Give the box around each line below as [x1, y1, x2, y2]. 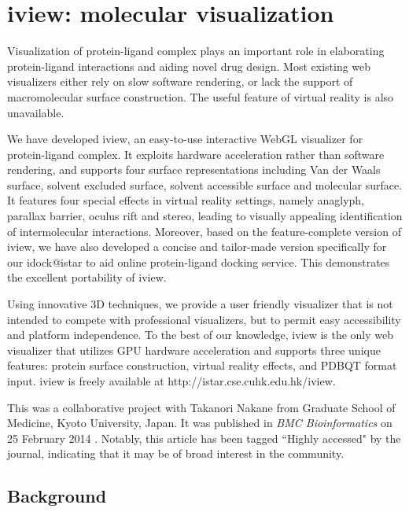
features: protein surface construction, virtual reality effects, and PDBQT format [7, 357, 397, 374]
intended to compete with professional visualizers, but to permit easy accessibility [7, 311, 401, 327]
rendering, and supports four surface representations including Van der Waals [7, 161, 381, 178]
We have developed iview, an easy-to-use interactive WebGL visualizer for [7, 131, 363, 147]
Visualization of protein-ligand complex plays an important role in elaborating [7, 42, 385, 59]
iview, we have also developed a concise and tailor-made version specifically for [7, 238, 387, 255]
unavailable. [7, 104, 64, 120]
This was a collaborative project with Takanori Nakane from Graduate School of [7, 399, 396, 415]
